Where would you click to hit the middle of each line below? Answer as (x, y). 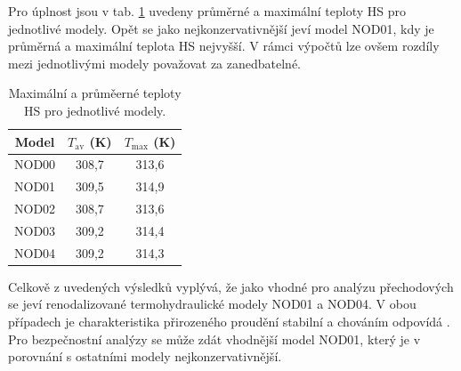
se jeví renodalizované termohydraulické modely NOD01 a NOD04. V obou (212, 304)
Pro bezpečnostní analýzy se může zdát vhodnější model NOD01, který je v (214, 339)
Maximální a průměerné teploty (95, 93)
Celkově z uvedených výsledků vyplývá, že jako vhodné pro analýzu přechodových (231, 286)
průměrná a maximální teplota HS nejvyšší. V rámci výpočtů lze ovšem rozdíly (224, 46)
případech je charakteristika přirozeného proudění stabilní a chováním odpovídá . (229, 322)
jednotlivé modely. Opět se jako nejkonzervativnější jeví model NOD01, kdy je (221, 28)
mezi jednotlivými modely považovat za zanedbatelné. (154, 63)
